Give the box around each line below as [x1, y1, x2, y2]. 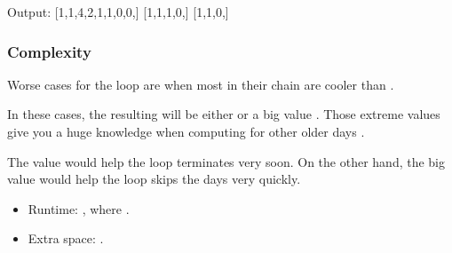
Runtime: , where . [28, 199, 130, 217]
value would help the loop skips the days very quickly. [7, 170, 301, 188]
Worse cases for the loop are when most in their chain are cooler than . [7, 75, 394, 93]
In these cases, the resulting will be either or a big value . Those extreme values [7, 105, 440, 123]
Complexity [7, 40, 91, 62]
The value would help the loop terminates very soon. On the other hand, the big [7, 152, 446, 170]
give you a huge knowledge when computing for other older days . [7, 123, 365, 140]
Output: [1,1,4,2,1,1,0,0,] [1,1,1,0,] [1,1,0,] [7, 3, 229, 20]
